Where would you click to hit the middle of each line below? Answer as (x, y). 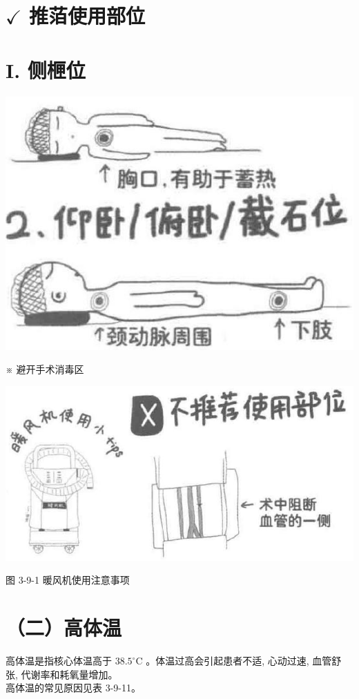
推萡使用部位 (87, 16)
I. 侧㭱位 (46, 69)
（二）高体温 (64, 628)
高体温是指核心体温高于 (59, 661)
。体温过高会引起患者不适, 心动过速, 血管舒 (244, 661)
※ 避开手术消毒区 (45, 369)
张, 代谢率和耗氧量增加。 (62, 674)
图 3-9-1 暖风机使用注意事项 (68, 580)
